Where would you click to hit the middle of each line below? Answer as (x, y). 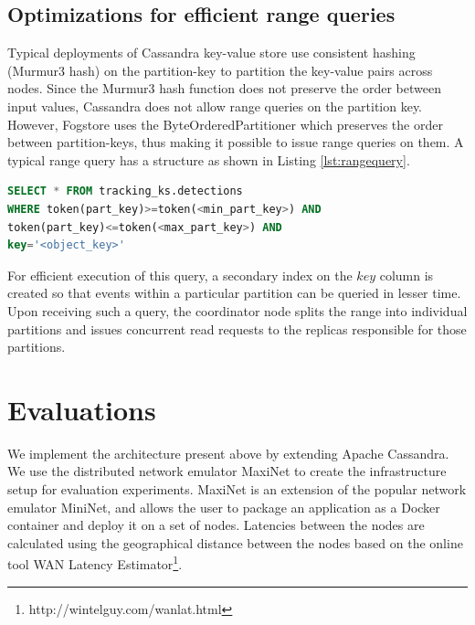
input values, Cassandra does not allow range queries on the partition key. (215, 106)
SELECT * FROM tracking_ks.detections (125, 191)
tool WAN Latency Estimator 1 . (95, 563)
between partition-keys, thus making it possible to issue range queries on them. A (236, 142)
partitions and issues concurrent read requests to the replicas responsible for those (237, 328)
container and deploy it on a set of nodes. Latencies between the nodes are (216, 525)
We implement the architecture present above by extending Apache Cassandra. (228, 453)
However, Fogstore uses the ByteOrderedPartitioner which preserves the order (225, 124)
